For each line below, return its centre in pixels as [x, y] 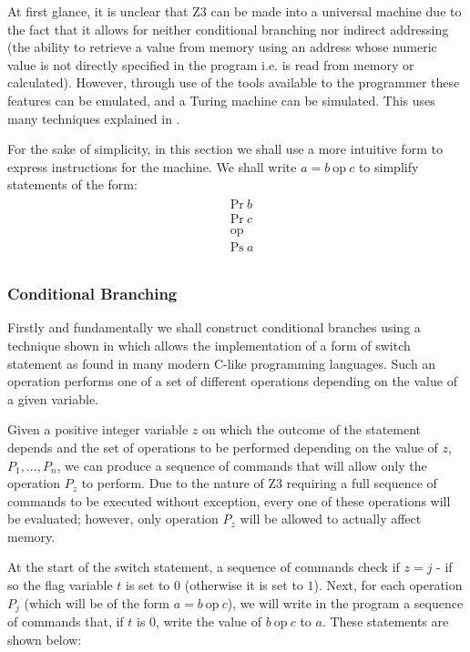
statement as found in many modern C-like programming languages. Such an [222, 363]
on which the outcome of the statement [312, 429]
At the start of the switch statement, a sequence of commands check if [204, 567]
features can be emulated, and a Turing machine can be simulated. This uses [221, 100]
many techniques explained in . [94, 118]
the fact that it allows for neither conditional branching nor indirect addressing [228, 29]
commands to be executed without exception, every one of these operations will [229, 500]
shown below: [45, 639]
